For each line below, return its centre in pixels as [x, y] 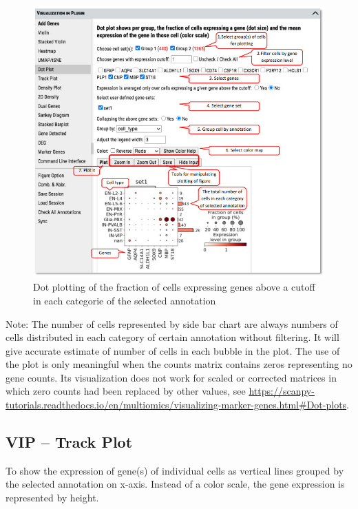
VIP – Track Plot [69, 442]
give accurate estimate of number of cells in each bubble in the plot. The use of [173, 350]
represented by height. [52, 498]
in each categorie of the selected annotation [125, 300]
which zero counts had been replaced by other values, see [126, 391]
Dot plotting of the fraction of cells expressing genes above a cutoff [174, 287]
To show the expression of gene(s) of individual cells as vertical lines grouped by [175, 470]
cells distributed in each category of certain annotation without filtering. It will [172, 337]
